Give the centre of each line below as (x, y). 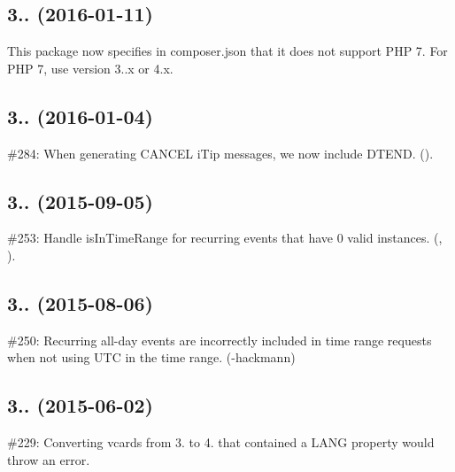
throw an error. (49, 459)
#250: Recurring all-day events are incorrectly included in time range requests (220, 340)
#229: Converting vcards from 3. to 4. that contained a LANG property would (221, 442)
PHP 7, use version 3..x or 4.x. (90, 68)
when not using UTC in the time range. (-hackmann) (151, 357)
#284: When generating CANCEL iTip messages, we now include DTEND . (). (220, 153)
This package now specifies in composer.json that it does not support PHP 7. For (227, 51)
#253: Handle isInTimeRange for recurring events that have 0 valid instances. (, (225, 238)
